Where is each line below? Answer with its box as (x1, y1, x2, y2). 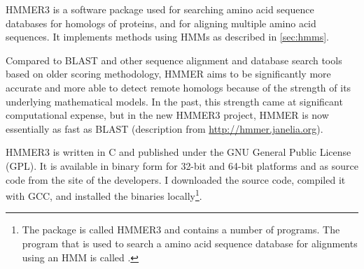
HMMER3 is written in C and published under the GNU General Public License (6, 145, 351, 159)
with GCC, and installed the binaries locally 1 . (6, 187, 202, 203)
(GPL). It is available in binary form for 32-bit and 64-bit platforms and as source (6, 158, 358, 173)
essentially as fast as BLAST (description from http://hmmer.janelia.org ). (6, 121, 323, 136)
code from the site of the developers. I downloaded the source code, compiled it (6, 172, 346, 187)
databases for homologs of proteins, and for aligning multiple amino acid (6, 15, 316, 30)
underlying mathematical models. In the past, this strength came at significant (6, 94, 343, 108)
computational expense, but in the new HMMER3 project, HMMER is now (6, 108, 329, 122)
